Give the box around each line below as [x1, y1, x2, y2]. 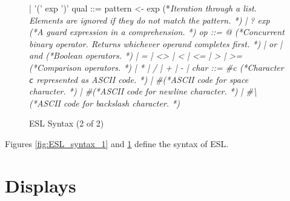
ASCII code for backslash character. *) [36, 96, 180, 109]
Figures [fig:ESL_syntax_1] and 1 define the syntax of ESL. [5, 137, 229, 150]
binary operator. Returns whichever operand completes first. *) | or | [29, 37, 283, 50]
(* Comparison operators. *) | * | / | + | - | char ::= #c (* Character [29, 61, 284, 73]
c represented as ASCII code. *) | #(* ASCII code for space [29, 73, 249, 85]
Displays [5, 173, 76, 197]
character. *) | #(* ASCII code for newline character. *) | [29, 85, 243, 97]
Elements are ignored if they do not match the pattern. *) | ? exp [29, 13, 270, 26]
